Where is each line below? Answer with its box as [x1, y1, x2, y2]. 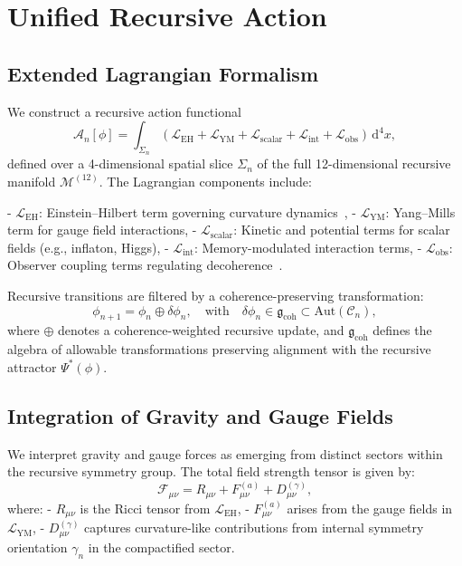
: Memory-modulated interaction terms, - [193, 237, 422, 256]
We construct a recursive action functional [7, 101, 241, 120]
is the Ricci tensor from [80, 498, 211, 517]
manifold [7, 171, 56, 190]
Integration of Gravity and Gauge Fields [7, 401, 393, 429]
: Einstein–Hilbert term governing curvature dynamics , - [38, 202, 356, 221]
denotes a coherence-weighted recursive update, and [58, 321, 344, 340]
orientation [7, 537, 68, 556]
